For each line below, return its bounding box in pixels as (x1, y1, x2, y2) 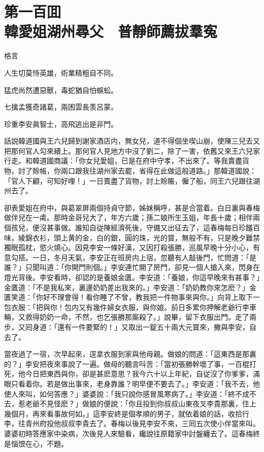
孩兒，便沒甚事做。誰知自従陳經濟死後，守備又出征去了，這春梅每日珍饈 (11, 222, 253, 233)
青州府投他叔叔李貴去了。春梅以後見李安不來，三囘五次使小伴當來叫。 (25, 418, 260, 429)
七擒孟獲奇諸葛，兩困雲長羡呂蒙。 (4, 101, 118, 112)
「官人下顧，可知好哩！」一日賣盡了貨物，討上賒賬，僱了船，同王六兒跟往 (4, 175, 253, 186)
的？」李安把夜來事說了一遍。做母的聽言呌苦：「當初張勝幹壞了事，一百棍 (4, 358, 249, 369)
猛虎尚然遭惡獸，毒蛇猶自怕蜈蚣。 (4, 84, 118, 95)
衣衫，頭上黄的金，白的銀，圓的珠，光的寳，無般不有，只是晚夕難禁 (32, 232, 260, 242)
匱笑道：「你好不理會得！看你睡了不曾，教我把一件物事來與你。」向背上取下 (4, 292, 253, 302)
